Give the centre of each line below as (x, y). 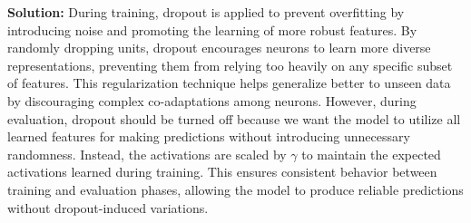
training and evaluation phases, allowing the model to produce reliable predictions (235, 189)
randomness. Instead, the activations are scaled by (147, 154)
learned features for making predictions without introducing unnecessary (209, 136)
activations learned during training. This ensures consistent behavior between (222, 172)
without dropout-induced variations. (108, 207)
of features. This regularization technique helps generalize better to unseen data (229, 83)
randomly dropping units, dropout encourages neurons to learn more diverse (219, 48)
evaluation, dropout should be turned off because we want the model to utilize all (234, 118)
